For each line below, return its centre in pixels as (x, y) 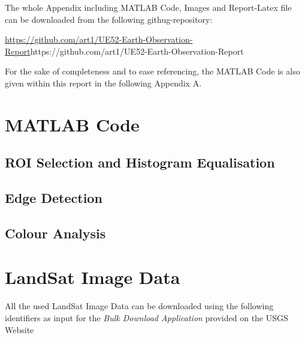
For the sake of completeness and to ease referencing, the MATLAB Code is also (152, 71)
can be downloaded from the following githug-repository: (109, 19)
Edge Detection (54, 198)
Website (19, 329)
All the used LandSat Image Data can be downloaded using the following (139, 306)
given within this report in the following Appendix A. (103, 83)
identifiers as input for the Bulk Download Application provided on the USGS (147, 318)
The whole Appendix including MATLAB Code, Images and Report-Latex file (148, 7)
